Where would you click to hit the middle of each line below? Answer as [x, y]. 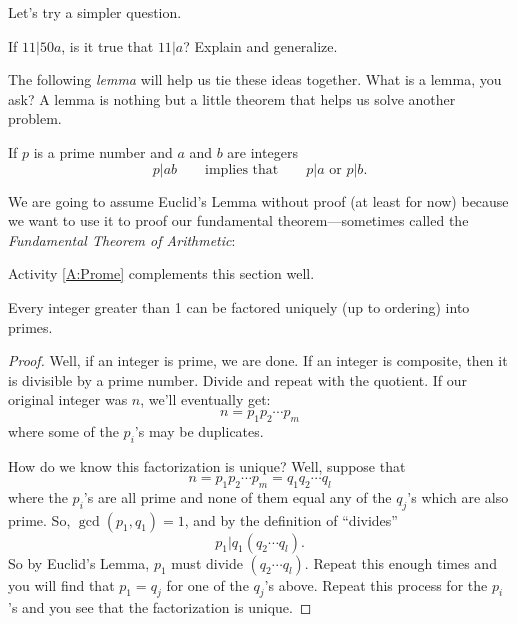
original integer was [68, 399]
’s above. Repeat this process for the [376, 584]
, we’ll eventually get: [205, 399]
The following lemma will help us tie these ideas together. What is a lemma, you [255, 79]
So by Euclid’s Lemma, [79, 562]
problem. [35, 118]
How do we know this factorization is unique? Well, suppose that [207, 465]
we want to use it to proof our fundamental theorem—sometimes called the [238, 220]
